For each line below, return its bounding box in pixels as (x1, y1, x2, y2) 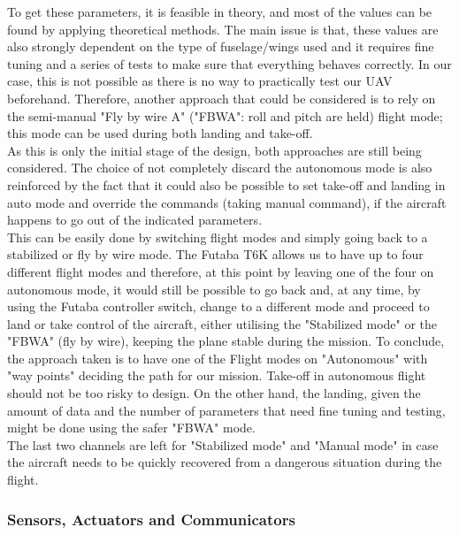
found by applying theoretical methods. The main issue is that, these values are (7, 19, 439, 38)
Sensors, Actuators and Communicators (7, 508, 295, 530)
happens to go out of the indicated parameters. (7, 210, 263, 229)
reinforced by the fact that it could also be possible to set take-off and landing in (7, 175, 446, 194)
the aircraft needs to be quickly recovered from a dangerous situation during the (7, 453, 442, 471)
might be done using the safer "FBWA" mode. (7, 418, 256, 437)
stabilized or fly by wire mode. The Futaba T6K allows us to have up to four (7, 245, 424, 264)
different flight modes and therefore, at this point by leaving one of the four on (7, 262, 434, 280)
